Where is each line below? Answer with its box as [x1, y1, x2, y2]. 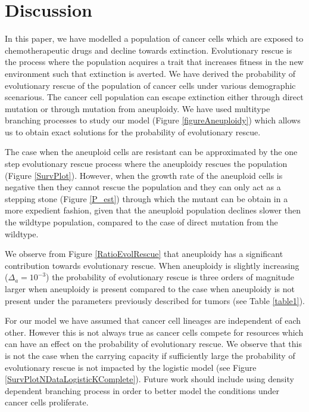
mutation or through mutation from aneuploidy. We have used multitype [5, 102, 270, 114]
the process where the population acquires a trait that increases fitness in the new [5, 55, 304, 68]
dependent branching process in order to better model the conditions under [5, 384, 279, 396]
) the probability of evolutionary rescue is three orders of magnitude [46, 271, 295, 283]
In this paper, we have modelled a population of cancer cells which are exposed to [5, 32, 304, 45]
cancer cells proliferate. [5, 396, 89, 408]
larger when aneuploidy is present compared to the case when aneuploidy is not [5, 283, 295, 295]
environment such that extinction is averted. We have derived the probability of [5, 67, 295, 79]
